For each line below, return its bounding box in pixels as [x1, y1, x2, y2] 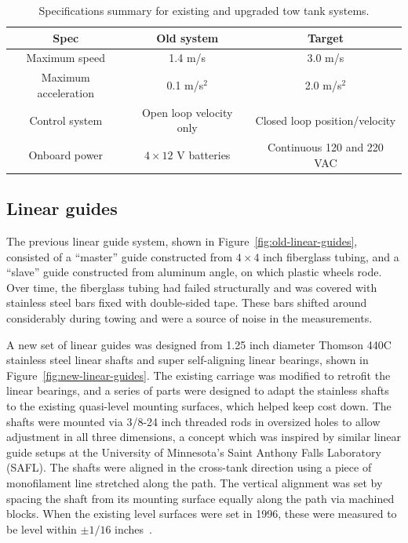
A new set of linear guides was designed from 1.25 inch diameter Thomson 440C [6, 336, 392, 352]
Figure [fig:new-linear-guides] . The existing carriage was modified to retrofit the [6, 366, 391, 383]
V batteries [177, 146, 231, 162]
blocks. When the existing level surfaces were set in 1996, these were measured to [6, 505, 397, 522]
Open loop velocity [141, 104, 233, 120]
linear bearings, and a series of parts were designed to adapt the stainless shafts [6, 382, 389, 399]
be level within [6, 520, 77, 537]
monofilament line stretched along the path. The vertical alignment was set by [6, 474, 383, 490]
